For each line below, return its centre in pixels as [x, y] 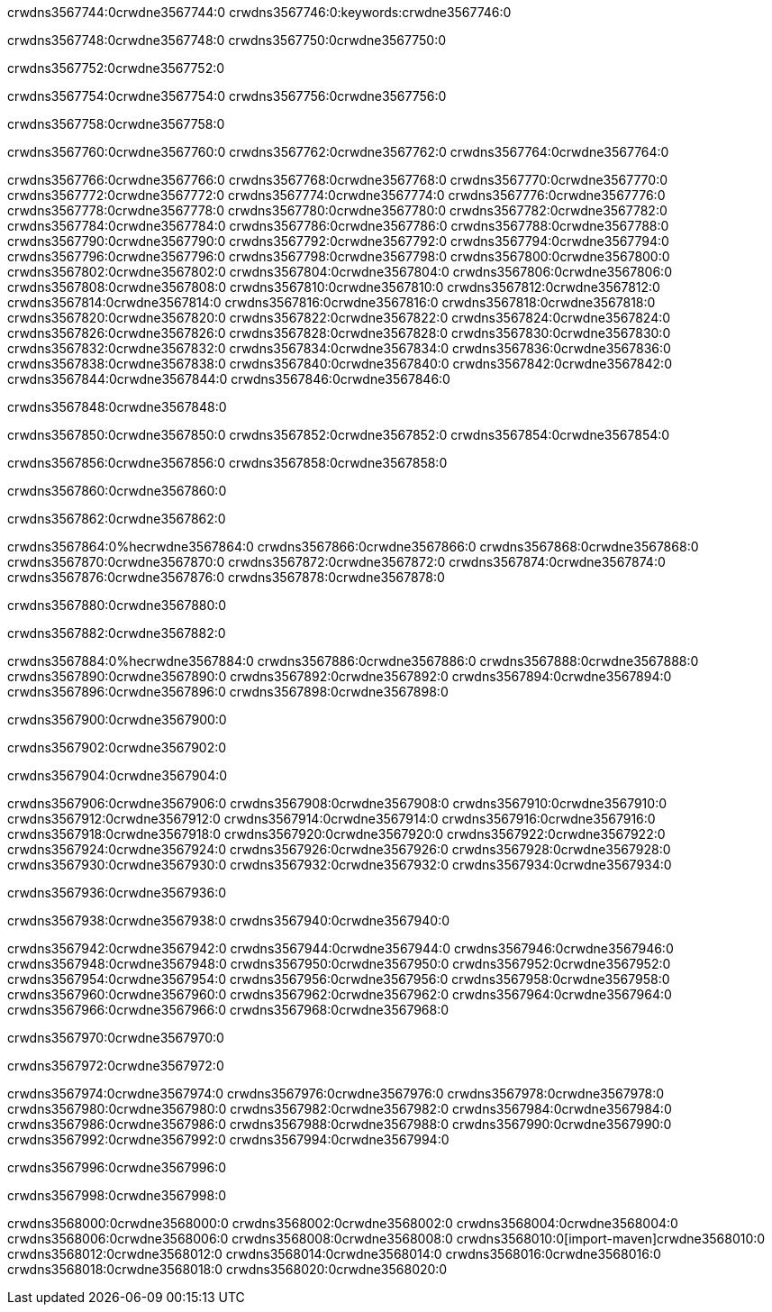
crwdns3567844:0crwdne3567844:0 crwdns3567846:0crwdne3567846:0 [229, 379]
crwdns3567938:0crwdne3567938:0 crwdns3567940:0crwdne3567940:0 [229, 920]
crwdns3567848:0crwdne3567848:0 [117, 407]
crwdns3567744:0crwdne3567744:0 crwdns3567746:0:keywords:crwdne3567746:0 [259, 12]
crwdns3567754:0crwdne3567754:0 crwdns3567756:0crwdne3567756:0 [227, 96]
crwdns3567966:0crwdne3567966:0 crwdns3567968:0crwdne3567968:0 [228, 1010]
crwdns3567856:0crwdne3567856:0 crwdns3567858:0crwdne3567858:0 [227, 463]
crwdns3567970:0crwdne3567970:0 [116, 1038]
